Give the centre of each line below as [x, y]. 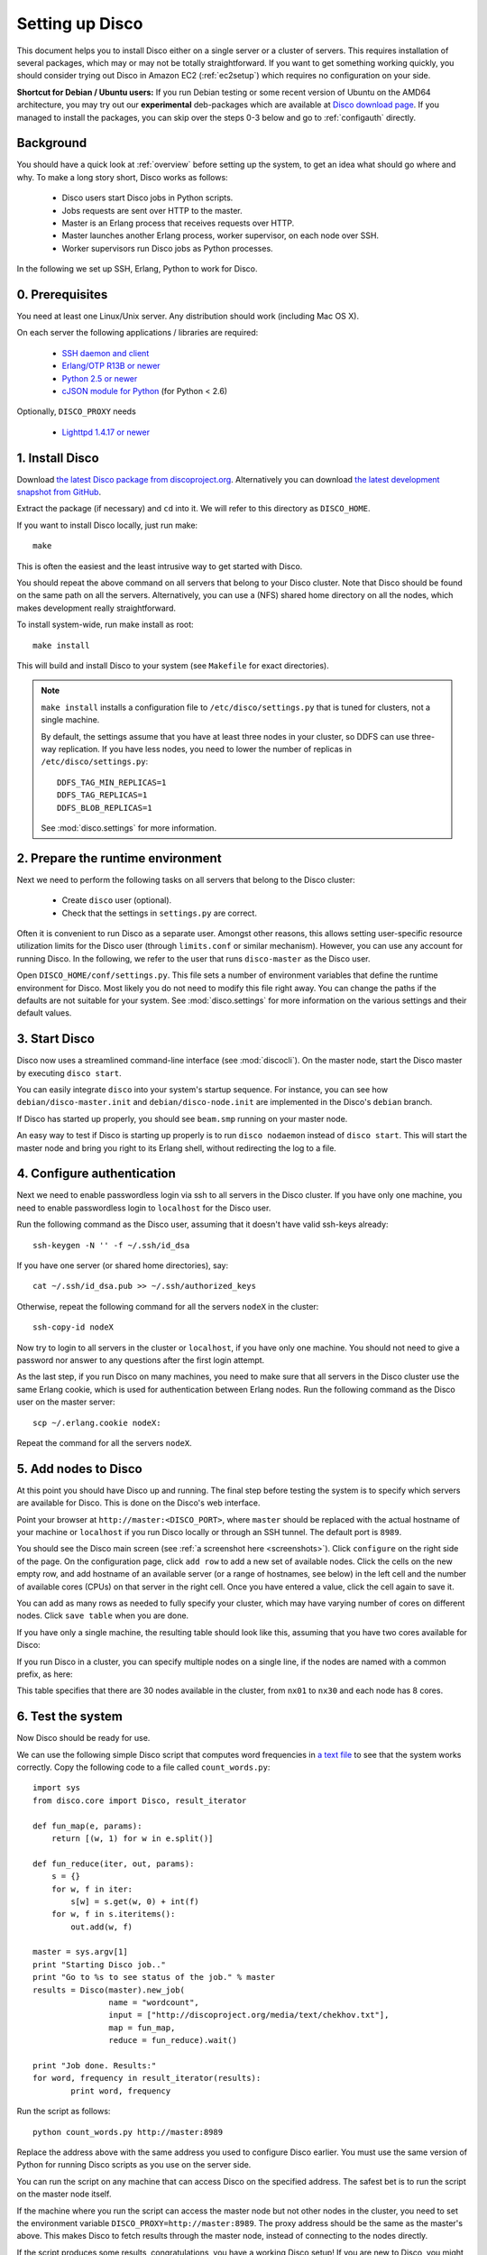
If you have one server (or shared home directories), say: [123, 1266]
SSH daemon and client [106, 353]
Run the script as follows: [64, 2112]
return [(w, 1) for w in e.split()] [132, 1838]
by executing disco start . [69, 1072]
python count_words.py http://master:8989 [128, 2132]
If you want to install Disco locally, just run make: [107, 525]
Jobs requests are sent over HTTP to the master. [152, 210]
